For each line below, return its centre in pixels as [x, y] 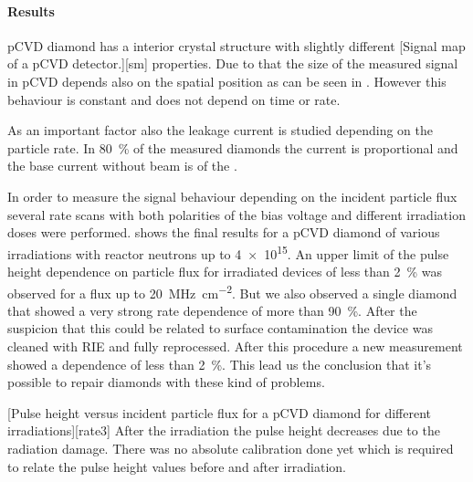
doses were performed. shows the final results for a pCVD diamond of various [224, 232]
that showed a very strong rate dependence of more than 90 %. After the [212, 310]
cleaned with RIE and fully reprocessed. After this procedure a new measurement [235, 346]
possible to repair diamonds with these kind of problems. [166, 382]
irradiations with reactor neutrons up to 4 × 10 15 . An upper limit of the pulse [228, 252]
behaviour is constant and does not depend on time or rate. [174, 99]
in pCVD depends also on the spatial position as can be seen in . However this [227, 81]
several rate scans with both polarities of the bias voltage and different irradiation [236, 214]
